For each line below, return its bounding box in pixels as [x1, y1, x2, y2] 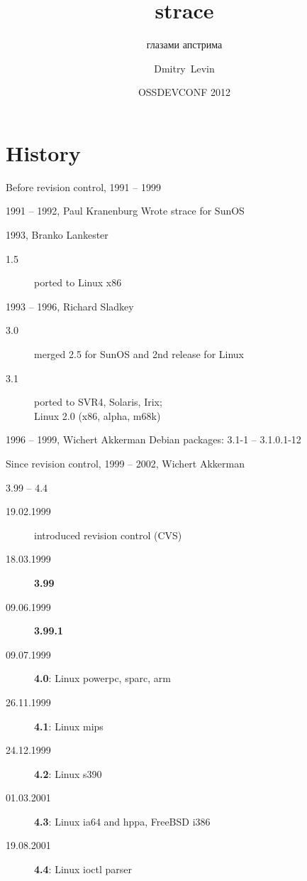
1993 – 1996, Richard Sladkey [6, 298, 134, 313]
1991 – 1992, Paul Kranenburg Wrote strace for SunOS [6, 203, 245, 218]
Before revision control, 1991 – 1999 [6, 179, 161, 194]
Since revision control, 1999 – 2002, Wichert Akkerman [6, 455, 245, 470]
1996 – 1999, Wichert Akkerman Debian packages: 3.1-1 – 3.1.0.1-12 [6, 432, 301, 447]
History [6, 138, 81, 167]
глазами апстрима [146, 37, 223, 52]
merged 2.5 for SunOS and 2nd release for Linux [34, 347, 245, 361]
